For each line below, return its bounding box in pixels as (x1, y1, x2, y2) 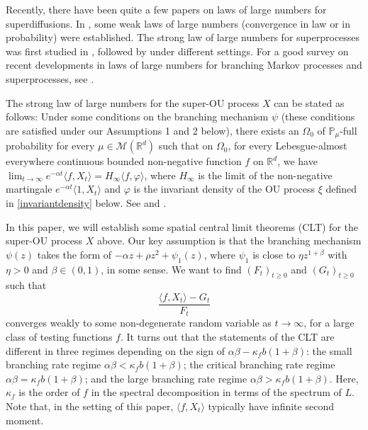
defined (325, 181, 357, 196)
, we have (277, 154, 318, 169)
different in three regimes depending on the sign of (6, 343, 225, 358)
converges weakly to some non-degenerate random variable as (6, 315, 272, 330)
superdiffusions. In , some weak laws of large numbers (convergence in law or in (6, 16, 350, 30)
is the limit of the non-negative (198, 167, 333, 182)
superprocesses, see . (6, 71, 94, 86)
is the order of (18, 385, 80, 400)
